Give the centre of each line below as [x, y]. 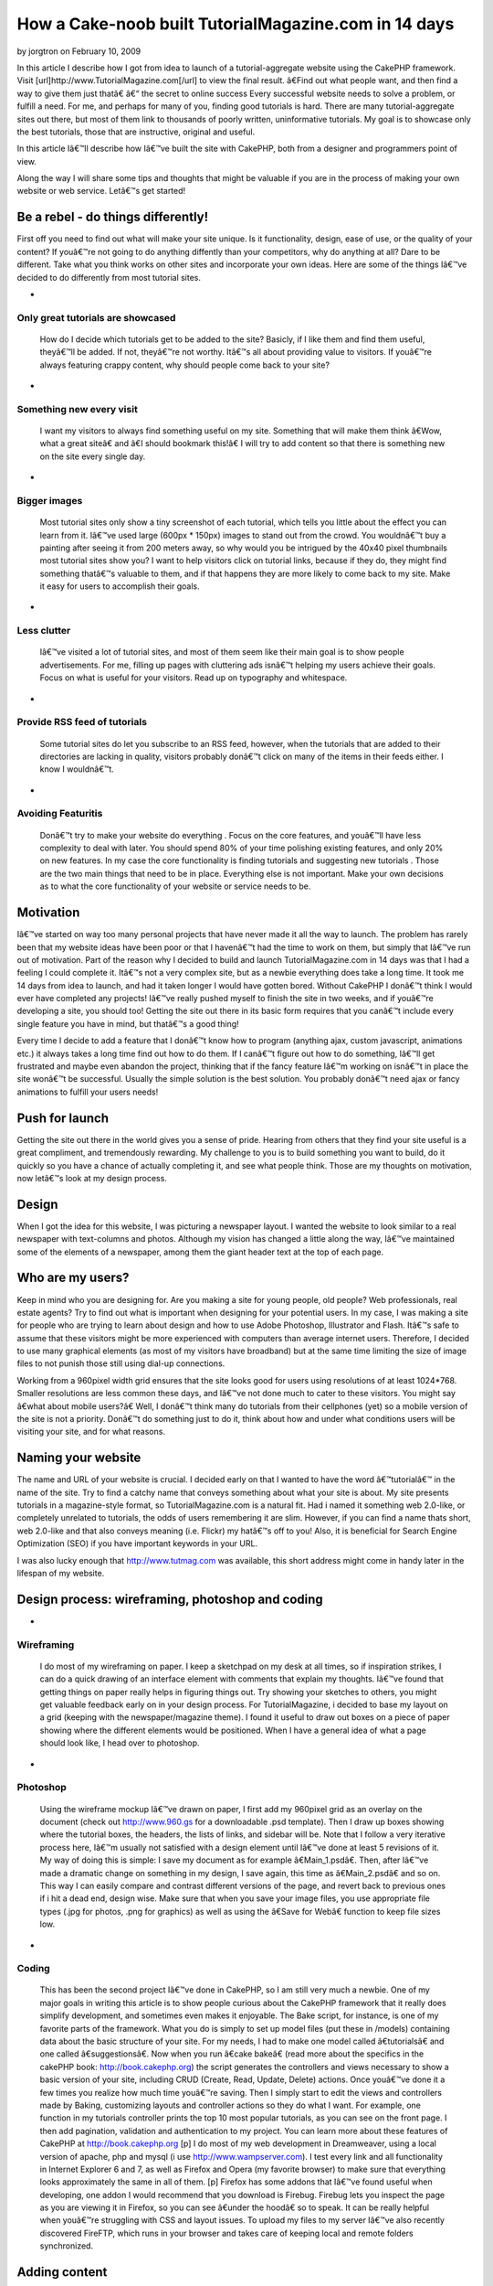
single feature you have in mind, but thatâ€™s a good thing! [128, 1023]
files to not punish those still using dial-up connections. [121, 1363]
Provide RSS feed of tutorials [82, 722]
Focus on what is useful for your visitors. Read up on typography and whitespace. [194, 678]
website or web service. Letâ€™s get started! [101, 191]
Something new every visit [78, 409]
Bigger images [50, 500]
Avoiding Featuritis [60, 814]
